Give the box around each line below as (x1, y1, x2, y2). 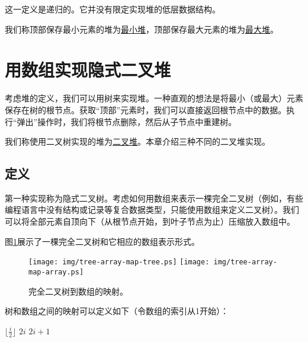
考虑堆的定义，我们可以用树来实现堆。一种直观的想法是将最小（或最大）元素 (5, 92, 303, 104)
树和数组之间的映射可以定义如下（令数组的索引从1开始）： (5, 305, 229, 317)
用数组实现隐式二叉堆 (5, 57, 171, 82)
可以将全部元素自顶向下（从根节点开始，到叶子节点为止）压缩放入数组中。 (5, 215, 295, 228)
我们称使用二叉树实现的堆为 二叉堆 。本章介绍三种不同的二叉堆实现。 (5, 135, 270, 148)
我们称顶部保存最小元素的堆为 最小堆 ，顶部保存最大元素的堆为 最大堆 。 (5, 23, 278, 35)
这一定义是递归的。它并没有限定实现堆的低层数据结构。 (5, 3, 220, 15)
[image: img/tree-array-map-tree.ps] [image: (28, 258, 210, 267)
